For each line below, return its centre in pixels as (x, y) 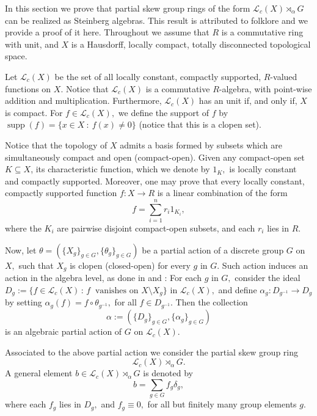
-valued (284, 76)
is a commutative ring (262, 32)
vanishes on (117, 290)
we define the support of (164, 112)
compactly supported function (61, 193)
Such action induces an (265, 265)
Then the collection (212, 302)
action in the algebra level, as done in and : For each (103, 278)
